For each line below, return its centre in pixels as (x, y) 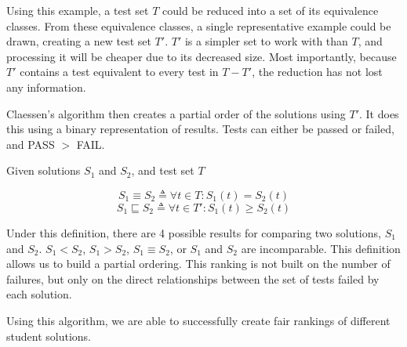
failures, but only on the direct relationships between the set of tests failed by (193, 278)
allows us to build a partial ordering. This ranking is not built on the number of (198, 264)
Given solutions (44, 170)
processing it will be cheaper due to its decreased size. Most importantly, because (202, 56)
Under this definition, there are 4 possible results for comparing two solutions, (194, 232)
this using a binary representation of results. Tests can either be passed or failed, (200, 129)
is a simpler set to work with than (266, 41)
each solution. (39, 294)
